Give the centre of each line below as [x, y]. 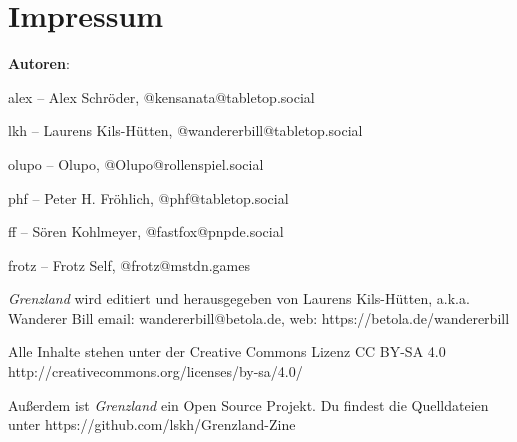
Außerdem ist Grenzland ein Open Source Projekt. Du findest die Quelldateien [248, 404]
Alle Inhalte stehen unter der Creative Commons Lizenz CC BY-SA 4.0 [227, 351]
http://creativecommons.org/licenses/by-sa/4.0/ [155, 371]
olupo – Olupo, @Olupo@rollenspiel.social [136, 163]
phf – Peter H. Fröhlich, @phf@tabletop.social [148, 197]
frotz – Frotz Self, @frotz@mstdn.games [129, 264]
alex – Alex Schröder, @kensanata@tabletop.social [161, 96]
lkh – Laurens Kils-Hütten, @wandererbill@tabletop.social [185, 130]
